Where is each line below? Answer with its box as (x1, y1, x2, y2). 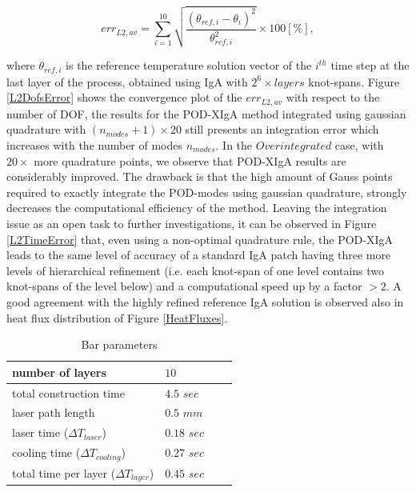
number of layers (12, 363, 106, 380)
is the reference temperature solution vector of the (66, 57, 312, 74)
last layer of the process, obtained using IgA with (6, 73, 248, 90)
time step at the (330, 57, 410, 74)
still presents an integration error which (185, 121, 379, 138)
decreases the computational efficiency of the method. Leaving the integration (6, 199, 387, 216)
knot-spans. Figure (308, 73, 400, 90)
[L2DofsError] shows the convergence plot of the (6, 89, 242, 106)
